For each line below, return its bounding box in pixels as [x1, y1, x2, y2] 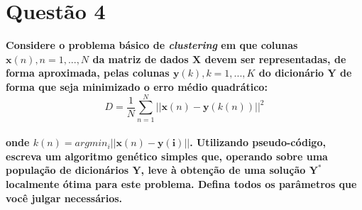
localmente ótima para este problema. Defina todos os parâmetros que [6, 177, 357, 191]
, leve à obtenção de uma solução [141, 162, 306, 177]
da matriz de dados [92, 51, 189, 66]
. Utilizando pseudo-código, [190, 135, 326, 150]
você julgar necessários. [6, 190, 123, 205]
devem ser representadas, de [204, 51, 346, 66]
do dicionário [258, 65, 324, 80]
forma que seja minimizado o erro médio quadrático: [6, 79, 268, 94]
